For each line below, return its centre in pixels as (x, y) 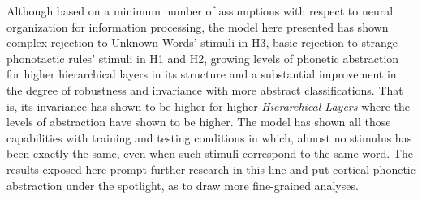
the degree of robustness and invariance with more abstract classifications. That (205, 89)
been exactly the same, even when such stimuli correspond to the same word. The (210, 153)
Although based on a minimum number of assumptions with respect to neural (200, 11)
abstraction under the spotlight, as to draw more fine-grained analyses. (183, 185)
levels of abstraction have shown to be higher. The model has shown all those (199, 122)
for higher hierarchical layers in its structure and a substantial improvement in (202, 74)
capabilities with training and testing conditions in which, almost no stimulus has (209, 137)
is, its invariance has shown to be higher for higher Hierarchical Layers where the (209, 106)
